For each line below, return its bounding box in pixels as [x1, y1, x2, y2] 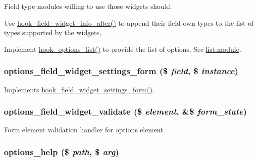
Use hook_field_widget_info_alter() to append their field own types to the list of [4, 17, 254, 28]
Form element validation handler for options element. [4, 124, 165, 135]
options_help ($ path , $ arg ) [4, 145, 119, 158]
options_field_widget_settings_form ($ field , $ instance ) [4, 65, 239, 77]
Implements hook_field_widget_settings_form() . [4, 84, 155, 94]
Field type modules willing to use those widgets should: [4, 1, 172, 11]
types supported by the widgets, [4, 27, 102, 38]
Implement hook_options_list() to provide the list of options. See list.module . [4, 43, 241, 54]
